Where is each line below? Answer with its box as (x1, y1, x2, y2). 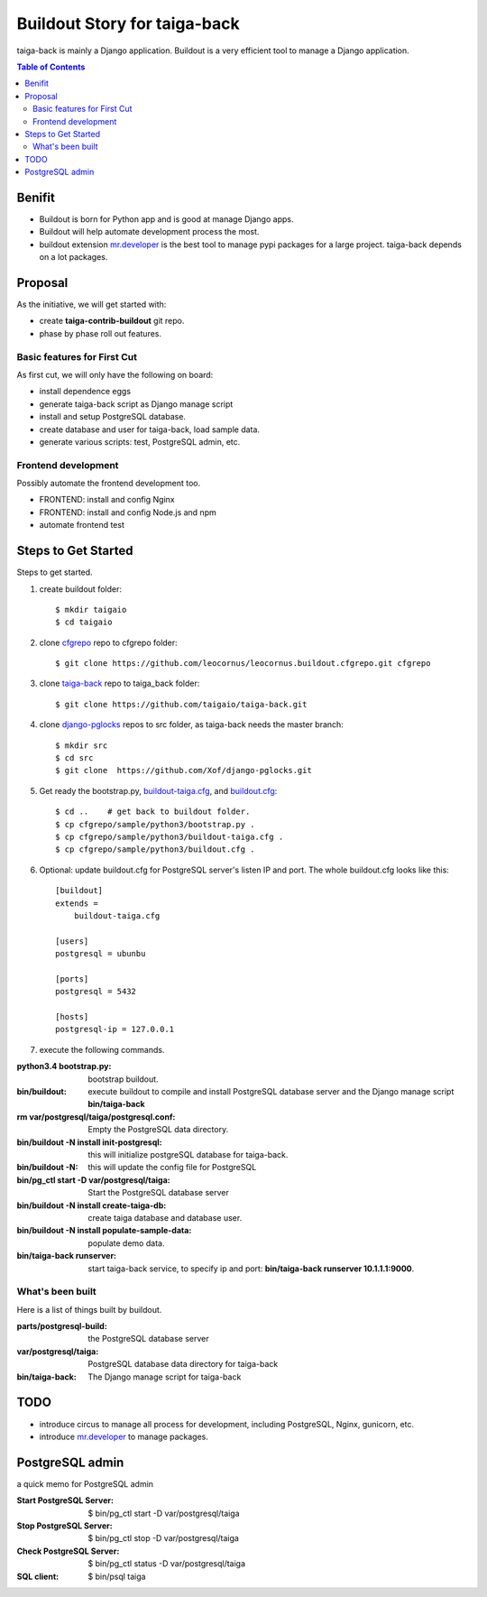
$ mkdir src (55, 740, 108, 751)
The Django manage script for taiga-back (87, 1371, 242, 1382)
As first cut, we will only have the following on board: (16, 369, 214, 380)
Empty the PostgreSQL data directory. (87, 1124, 229, 1135)
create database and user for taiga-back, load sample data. (39, 424, 261, 435)
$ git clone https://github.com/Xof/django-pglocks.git (55, 765, 313, 776)
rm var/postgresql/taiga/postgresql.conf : (16, 1111, 176, 1122)
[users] (55, 936, 89, 946)
